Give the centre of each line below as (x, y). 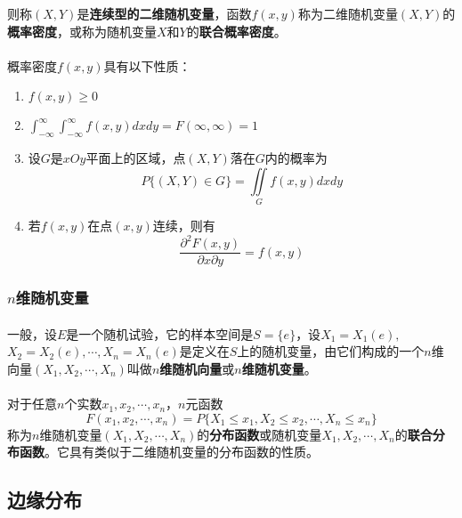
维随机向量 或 (197, 368)
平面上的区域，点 (136, 158)
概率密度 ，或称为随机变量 (82, 31)
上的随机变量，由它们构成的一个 (331, 351)
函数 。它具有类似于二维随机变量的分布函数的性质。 (169, 452)
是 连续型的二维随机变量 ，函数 (164, 13)
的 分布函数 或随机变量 (259, 434)
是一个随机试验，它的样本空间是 (160, 333)
